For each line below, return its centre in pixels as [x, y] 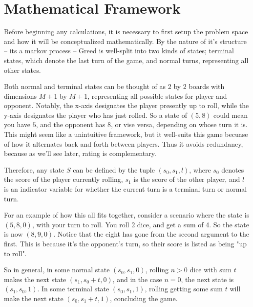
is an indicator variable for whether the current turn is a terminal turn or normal [126, 189]
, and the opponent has [71, 124]
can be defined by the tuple [114, 169]
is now [13, 234]
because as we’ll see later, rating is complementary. [80, 153]
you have [17, 124]
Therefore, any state [34, 169]
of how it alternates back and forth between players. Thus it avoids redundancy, [124, 143]
